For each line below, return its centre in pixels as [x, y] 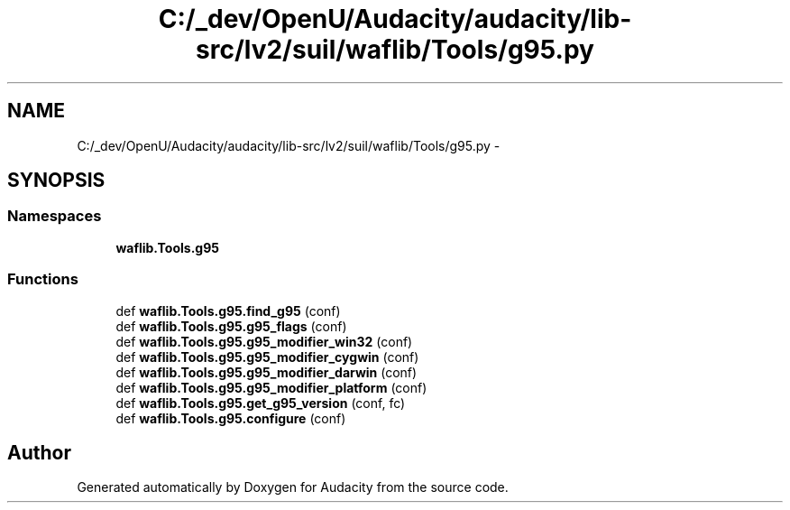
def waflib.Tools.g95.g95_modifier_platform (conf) [271, 387]
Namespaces [55, 216]
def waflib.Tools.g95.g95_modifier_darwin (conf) [266, 372]
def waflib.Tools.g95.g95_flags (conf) [231, 326]
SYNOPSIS [56, 181]
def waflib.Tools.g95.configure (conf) [231, 418]
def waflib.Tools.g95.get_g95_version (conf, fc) [261, 403]
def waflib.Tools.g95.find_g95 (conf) [228, 311]
